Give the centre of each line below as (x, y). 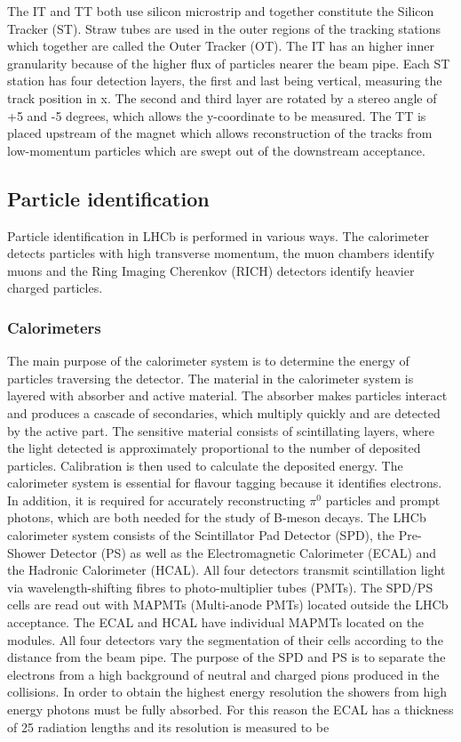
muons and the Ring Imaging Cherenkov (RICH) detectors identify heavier (211, 270)
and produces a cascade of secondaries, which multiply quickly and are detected (224, 412)
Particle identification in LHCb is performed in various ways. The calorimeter (218, 235)
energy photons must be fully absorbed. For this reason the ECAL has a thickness (230, 710)
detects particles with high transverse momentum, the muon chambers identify (221, 253)
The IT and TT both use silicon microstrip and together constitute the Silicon (221, 11)
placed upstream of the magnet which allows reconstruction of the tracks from (220, 133)
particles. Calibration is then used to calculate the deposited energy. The (205, 465)
